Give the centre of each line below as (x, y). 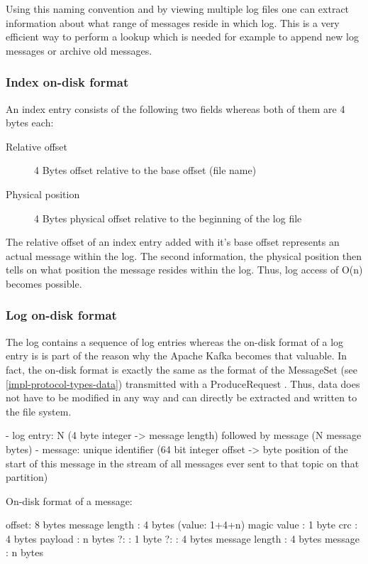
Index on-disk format (67, 82)
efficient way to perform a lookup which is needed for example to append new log (182, 37)
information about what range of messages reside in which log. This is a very (173, 22)
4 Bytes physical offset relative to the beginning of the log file (168, 218)
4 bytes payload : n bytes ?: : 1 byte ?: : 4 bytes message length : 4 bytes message (183, 538)
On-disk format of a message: (69, 500)
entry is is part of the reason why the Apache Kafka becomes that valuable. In (177, 356)
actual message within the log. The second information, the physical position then (184, 255)
